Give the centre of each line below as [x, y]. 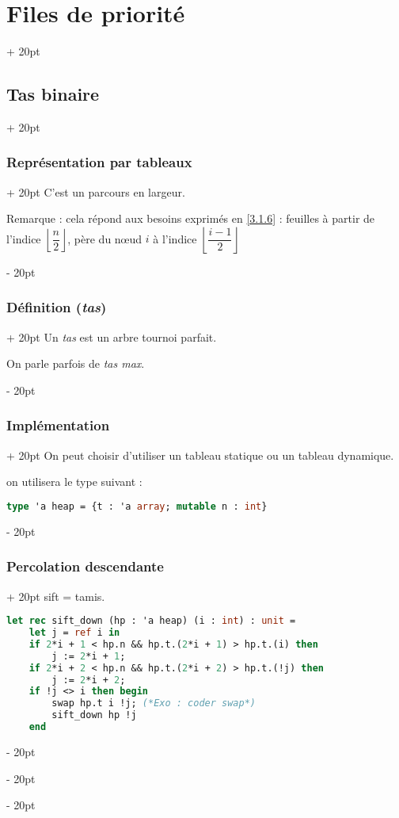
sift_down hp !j [94, 715]
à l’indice [175, 238]
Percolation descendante [85, 566]
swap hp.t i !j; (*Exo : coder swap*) [154, 703]
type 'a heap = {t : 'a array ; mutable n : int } [137, 506]
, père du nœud [105, 238]
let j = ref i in [74, 633]
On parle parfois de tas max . [76, 363]
